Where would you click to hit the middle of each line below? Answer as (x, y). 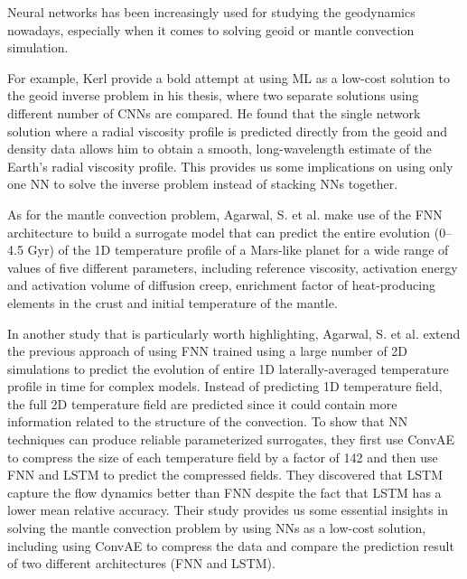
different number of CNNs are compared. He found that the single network (214, 112)
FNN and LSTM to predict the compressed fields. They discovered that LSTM (225, 475)
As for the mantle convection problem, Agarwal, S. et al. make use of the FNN (225, 214)
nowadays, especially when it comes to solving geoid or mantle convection (211, 29)
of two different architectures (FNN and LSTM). (141, 563)
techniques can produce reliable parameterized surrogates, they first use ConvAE (231, 439)
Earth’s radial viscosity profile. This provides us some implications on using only (230, 166)
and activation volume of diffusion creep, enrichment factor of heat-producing (221, 285)
